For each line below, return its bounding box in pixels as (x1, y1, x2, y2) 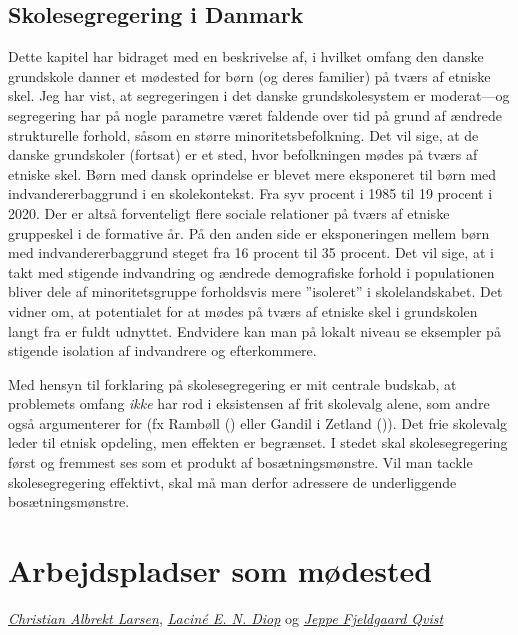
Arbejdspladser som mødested (8, 550, 433, 591)
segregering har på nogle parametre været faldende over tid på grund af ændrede (8, 104, 502, 125)
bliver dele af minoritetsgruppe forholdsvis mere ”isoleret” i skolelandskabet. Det (8, 281, 503, 302)
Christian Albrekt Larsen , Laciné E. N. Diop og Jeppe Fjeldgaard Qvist (8, 607, 444, 628)
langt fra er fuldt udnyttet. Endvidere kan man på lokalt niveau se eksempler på (8, 320, 501, 341)
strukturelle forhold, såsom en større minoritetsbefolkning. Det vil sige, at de (8, 124, 479, 145)
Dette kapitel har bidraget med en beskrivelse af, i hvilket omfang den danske (8, 46, 484, 67)
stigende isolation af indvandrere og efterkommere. (8, 340, 317, 361)
